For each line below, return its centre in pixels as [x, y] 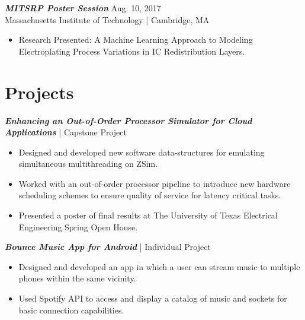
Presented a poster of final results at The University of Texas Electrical [148, 215]
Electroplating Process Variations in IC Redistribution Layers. [132, 51]
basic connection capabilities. [71, 310]
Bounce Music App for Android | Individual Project [108, 247]
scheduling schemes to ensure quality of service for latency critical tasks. [150, 195]
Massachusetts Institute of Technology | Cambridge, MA [107, 19]
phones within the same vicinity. [77, 278]
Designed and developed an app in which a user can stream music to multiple [159, 266]
